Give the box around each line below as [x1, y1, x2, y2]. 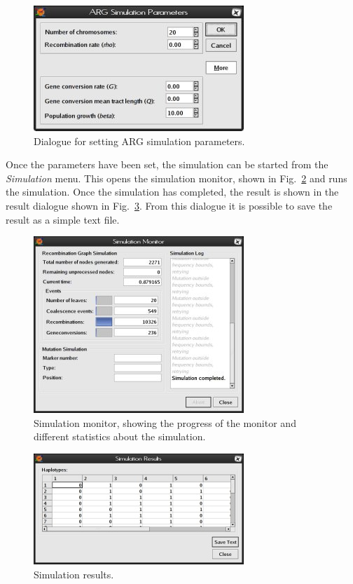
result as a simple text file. [6, 212, 120, 226]
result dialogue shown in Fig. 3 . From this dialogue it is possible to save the [6, 198, 333, 212]
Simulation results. [34, 566, 114, 581]
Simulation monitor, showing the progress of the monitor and [34, 415, 296, 430]
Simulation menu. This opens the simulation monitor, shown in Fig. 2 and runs [6, 170, 347, 185]
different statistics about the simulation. [34, 429, 206, 444]
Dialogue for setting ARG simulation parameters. [34, 133, 245, 148]
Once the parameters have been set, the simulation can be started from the [6, 157, 328, 172]
